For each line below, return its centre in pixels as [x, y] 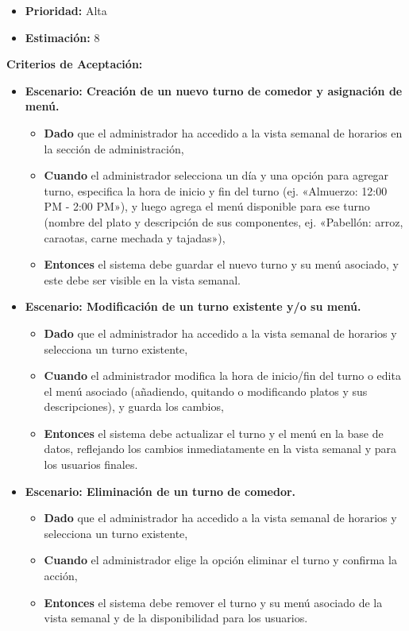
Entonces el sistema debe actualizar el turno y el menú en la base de [214, 433]
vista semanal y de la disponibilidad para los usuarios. [176, 618]
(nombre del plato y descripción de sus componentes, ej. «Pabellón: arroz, [224, 221]
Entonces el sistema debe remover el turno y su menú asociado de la [213, 602]
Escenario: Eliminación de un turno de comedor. [160, 491]
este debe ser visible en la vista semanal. [142, 279]
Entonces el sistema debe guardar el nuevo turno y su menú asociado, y [221, 264]
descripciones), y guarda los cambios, [134, 406]
